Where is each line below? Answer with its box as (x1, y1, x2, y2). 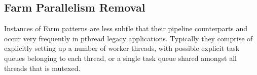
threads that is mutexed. (4, 62, 81, 73)
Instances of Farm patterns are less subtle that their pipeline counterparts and (4, 23, 248, 34)
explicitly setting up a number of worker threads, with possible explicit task (4, 43, 240, 53)
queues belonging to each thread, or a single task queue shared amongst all (4, 52, 237, 63)
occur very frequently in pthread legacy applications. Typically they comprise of (4, 33, 253, 43)
